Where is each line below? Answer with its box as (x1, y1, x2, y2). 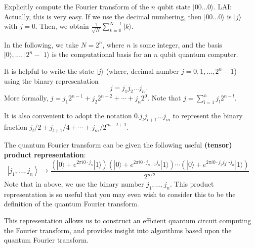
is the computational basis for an (52, 49, 152, 59)
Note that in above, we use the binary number (4, 179, 144, 189)
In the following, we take (4, 39, 79, 50)
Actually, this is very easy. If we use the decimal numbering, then (4, 11, 202, 21)
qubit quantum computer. (160, 49, 238, 59)
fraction (4, 121, 28, 132)
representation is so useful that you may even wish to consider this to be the (4, 189, 236, 199)
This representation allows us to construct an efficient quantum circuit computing (4, 215, 252, 225)
